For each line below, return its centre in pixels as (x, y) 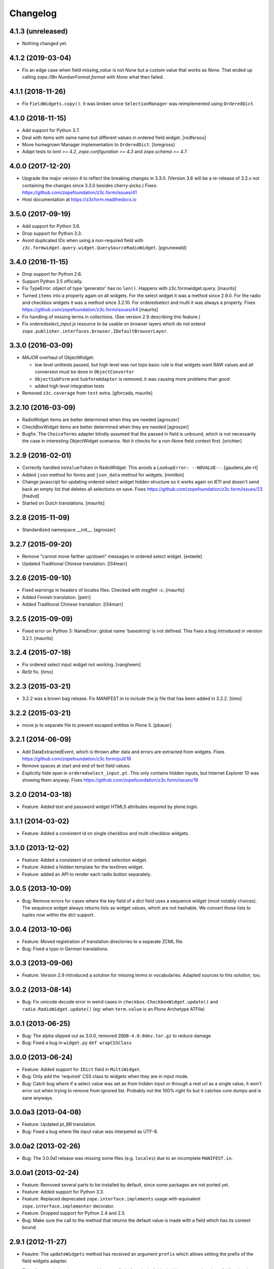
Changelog (33, 13)
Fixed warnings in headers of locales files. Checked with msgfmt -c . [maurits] (103, 590)
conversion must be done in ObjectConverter (84, 372)
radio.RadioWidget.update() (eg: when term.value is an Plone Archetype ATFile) (113, 1009)
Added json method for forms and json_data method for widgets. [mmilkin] (103, 475)
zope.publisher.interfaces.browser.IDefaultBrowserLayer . (95, 331)
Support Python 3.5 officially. (53, 281)
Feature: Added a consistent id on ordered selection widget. (85, 860)
